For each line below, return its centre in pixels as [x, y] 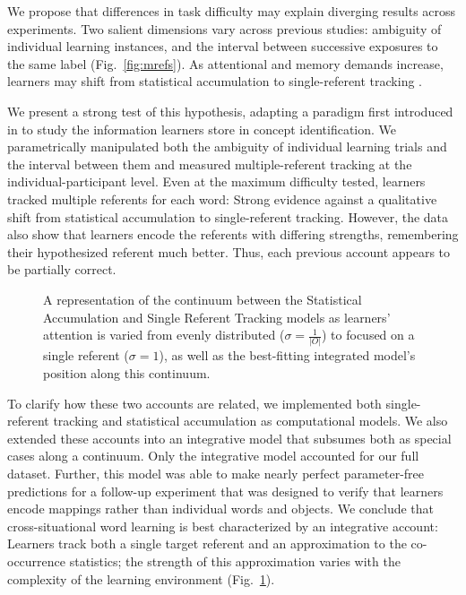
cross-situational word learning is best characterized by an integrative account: [223, 526]
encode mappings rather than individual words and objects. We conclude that [221, 509]
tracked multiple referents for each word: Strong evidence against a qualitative [222, 198]
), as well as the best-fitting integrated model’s [287, 355]
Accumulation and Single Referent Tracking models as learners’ [217, 317]
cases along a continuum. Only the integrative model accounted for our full [213, 456]
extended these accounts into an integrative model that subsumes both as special [229, 438]
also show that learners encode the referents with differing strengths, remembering [233, 234]
